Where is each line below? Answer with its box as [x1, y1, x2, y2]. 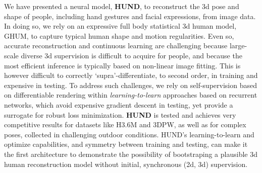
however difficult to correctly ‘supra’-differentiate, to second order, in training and [4, 70, 258, 80]
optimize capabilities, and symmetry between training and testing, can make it [4, 139, 248, 149]
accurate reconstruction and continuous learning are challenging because [4, 40, 228, 51]
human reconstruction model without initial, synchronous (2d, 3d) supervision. [4, 158, 248, 169]
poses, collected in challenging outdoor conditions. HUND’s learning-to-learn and [4, 129, 254, 139]
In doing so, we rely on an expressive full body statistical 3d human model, [4, 21, 237, 31]
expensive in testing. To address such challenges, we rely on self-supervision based [4, 79, 257, 90]
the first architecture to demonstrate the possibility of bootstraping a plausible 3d [4, 148, 257, 159]
